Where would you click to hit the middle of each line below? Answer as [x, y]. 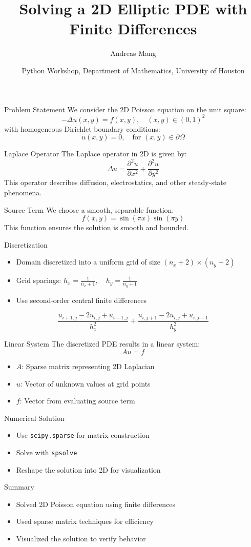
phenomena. [23, 192]
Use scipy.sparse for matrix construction [83, 435]
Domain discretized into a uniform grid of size [88, 262]
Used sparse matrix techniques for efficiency [85, 521]
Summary [19, 487]
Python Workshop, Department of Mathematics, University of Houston [133, 70]
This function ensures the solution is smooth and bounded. [97, 227]
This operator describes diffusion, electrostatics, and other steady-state [116, 182]
